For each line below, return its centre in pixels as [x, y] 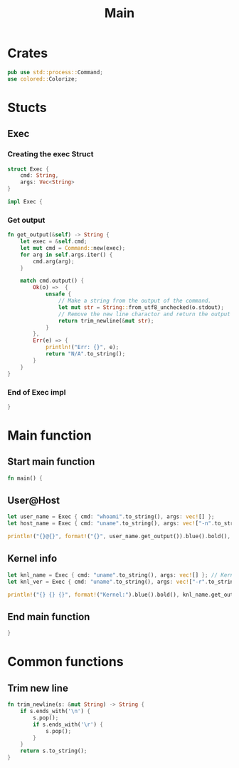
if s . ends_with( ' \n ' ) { [55, 712]
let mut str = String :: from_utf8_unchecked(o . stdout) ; [141, 307]
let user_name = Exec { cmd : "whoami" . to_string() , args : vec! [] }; [111, 517]
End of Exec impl [37, 392]
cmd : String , [39, 176]
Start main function [51, 462]
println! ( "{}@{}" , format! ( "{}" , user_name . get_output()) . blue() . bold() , [119, 537]
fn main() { [25, 478]
